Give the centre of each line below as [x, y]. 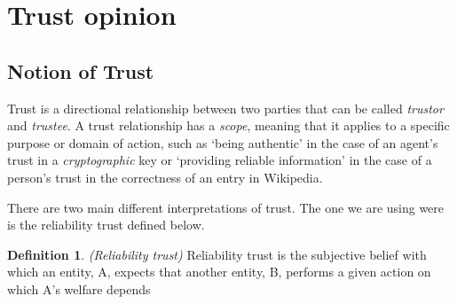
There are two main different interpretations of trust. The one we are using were [226, 207]
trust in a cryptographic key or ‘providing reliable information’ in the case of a [220, 160]
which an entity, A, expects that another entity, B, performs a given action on [219, 272]
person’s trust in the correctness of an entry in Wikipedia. [165, 177]
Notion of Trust [81, 70]
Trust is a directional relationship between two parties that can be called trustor [225, 108]
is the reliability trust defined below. [106, 225]
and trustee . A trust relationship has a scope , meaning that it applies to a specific [228, 125]
